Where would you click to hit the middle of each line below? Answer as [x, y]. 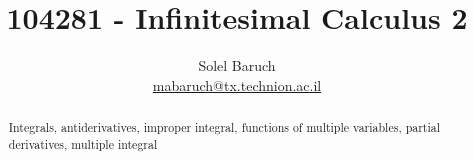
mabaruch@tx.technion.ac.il [237, 84]
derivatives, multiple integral [83, 143]
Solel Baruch [237, 65]
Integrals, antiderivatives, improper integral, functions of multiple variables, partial [224, 127]
